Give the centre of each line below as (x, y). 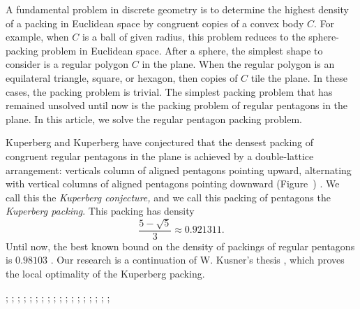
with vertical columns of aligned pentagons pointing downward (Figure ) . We (173, 184)
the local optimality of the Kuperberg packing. (105, 273)
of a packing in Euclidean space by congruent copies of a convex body (155, 23)
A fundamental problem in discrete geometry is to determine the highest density (178, 9)
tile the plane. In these (299, 77)
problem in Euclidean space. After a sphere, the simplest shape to (182, 50)
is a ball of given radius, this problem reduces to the (194, 37)
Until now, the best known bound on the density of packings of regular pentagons (180, 246)
